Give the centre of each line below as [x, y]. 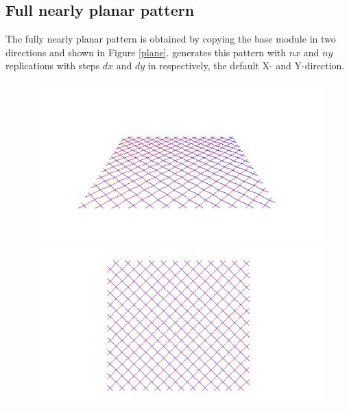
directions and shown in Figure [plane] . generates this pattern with [146, 52]
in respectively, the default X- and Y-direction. [246, 66]
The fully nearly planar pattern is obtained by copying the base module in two [171, 39]
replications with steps [53, 66]
